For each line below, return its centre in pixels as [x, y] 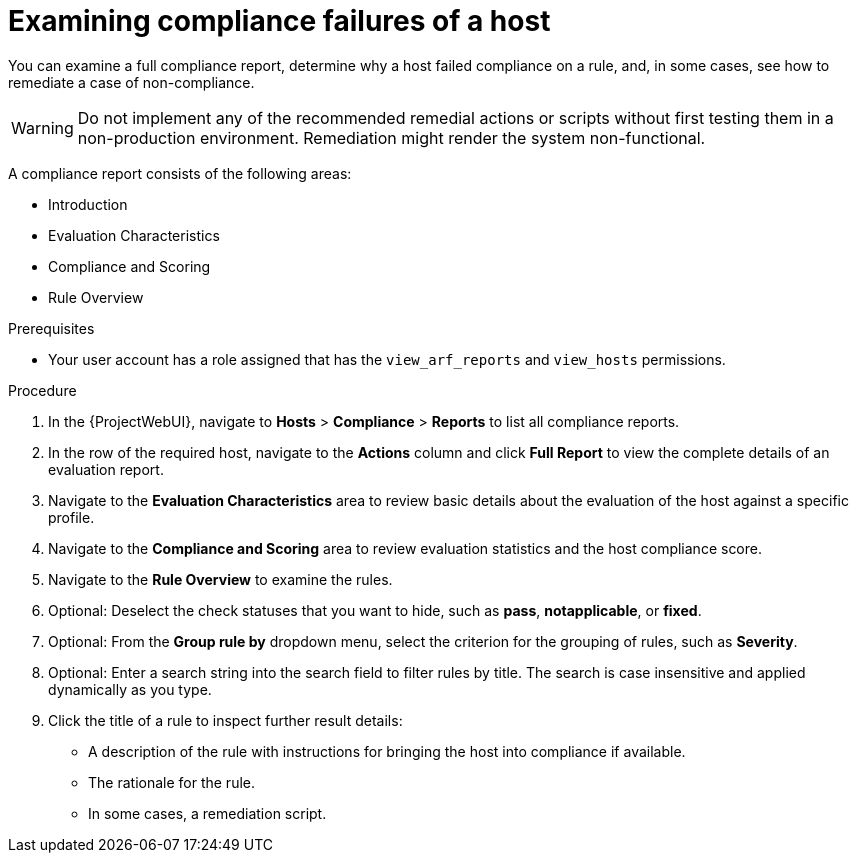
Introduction [88, 204]
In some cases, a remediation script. [207, 813]
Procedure [42, 390]
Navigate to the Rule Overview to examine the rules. [220, 579]
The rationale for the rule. [172, 782]
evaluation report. [106, 469]
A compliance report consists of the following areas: [180, 173]
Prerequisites [51, 328]
